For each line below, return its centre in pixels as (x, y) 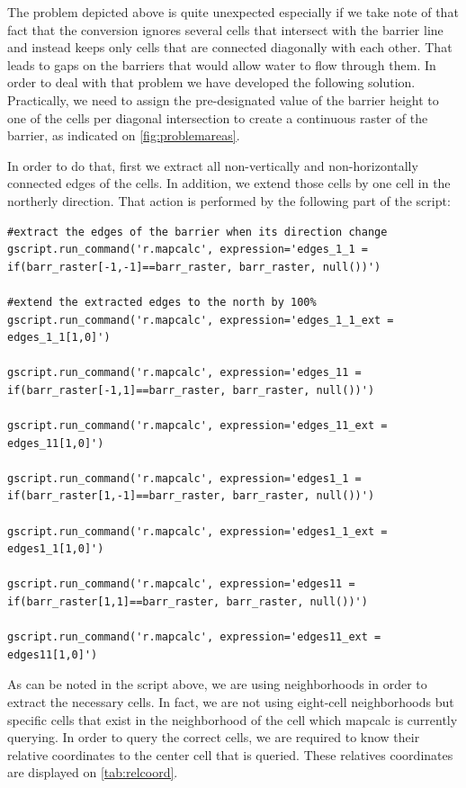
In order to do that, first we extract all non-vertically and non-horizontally (213, 165)
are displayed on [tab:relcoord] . (93, 772)
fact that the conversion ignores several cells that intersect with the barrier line (225, 29)
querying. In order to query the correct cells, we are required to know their (214, 737)
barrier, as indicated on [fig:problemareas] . (124, 135)
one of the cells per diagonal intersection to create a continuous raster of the (218, 117)
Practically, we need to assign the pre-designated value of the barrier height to (223, 99)
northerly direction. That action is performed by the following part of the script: (229, 200)
